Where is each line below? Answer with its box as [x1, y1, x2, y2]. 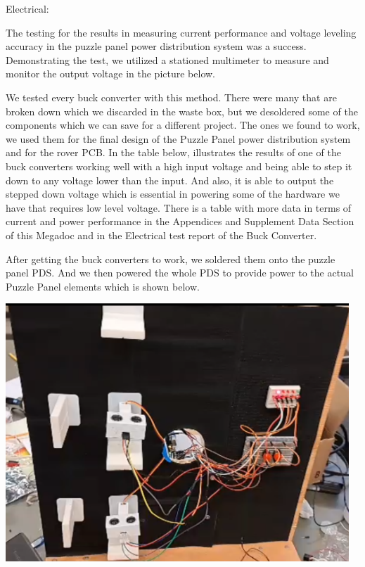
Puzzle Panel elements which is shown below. [6, 279, 200, 293]
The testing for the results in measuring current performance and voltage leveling [6, 25, 357, 39]
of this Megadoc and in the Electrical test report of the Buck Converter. [6, 227, 317, 242]
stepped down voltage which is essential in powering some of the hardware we [6, 186, 340, 201]
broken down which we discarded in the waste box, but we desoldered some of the [6, 103, 358, 118]
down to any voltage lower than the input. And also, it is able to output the [6, 172, 334, 187]
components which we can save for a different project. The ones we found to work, [6, 117, 360, 132]
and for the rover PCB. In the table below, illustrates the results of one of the [6, 145, 341, 160]
